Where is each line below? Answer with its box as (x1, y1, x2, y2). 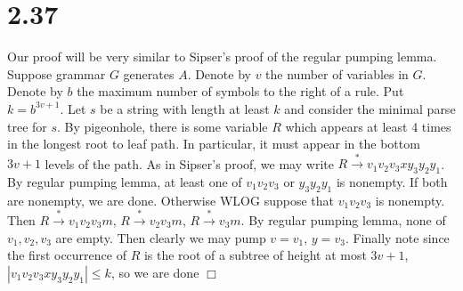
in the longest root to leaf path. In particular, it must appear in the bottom (7, 134, 420, 153)
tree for (7, 117, 47, 135)
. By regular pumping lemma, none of (240, 210, 446, 229)
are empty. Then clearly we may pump (55, 228, 266, 247)
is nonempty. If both (336, 173, 448, 191)
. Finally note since (345, 228, 450, 247)
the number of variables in (265, 64, 409, 83)
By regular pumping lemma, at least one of (7, 173, 242, 191)
